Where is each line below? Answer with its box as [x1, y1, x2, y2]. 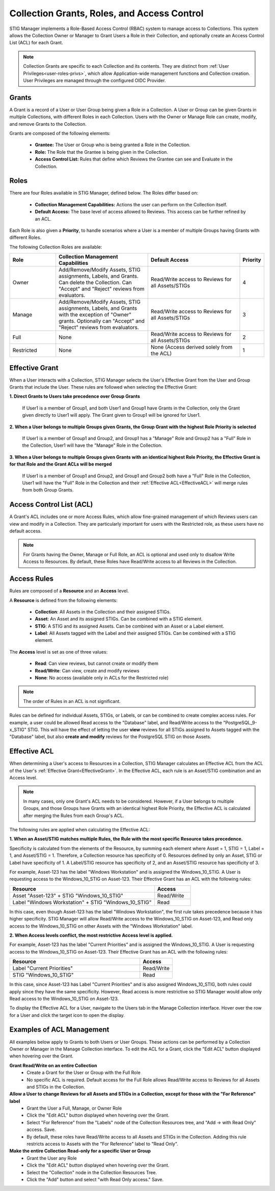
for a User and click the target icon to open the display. [9, 1012, 125, 1018]
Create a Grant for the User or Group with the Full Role [26, 1070, 141, 1076]
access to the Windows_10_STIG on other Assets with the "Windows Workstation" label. [9, 923, 193, 929]
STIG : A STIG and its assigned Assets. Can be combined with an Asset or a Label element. [35, 623, 224, 629]
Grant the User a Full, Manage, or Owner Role [26, 1105, 122, 1112]
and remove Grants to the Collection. [9, 121, 87, 127]
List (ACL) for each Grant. [9, 40, 63, 46]
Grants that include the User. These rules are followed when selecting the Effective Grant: [9, 384, 198, 390]
